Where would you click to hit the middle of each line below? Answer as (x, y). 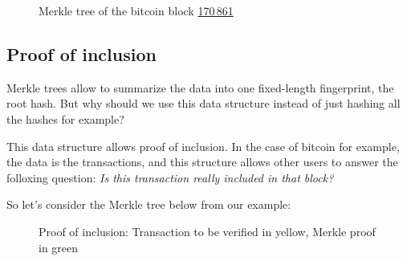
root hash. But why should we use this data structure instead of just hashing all (203, 103)
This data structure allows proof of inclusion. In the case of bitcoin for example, (203, 146)
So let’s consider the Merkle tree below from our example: (149, 204)
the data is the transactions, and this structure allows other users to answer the (202, 162)
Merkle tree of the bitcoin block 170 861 (136, 10)
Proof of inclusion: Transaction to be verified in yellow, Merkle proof (207, 231)
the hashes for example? (65, 118)
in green (59, 247)
